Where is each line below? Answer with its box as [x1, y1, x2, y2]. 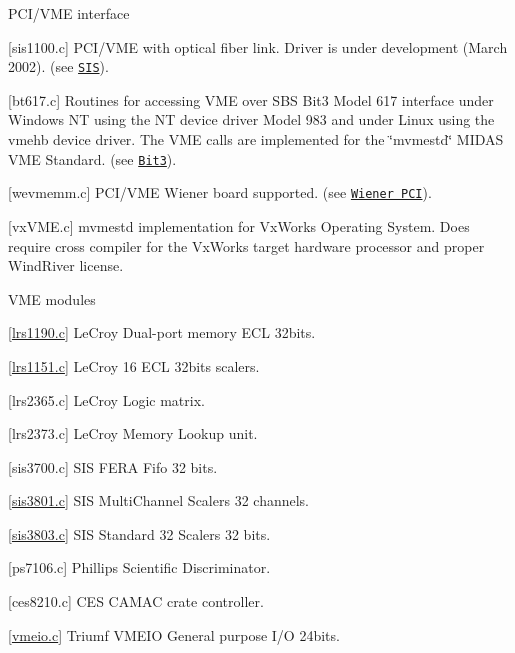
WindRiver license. [8, 255, 124, 276]
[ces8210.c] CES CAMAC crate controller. [8, 591, 264, 612]
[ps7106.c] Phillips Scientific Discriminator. [8, 557, 271, 578]
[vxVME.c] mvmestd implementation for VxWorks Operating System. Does [8, 215, 470, 236]
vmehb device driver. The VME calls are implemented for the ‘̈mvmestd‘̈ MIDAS [8, 129, 504, 150]
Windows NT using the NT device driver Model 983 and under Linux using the [8, 109, 495, 130]
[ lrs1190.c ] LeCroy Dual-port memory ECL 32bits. [8, 322, 316, 343]
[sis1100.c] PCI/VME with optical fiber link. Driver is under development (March [8, 36, 508, 57]
